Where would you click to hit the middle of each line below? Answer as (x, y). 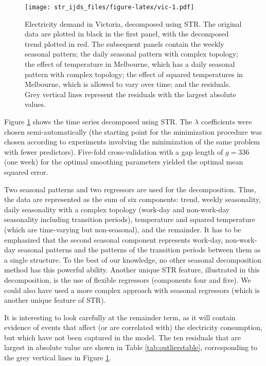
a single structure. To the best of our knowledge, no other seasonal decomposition (133, 259)
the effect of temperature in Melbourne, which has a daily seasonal (130, 64)
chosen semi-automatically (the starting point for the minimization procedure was (133, 131)
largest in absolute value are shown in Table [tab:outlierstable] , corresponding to (131, 347)
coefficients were (226, 121)
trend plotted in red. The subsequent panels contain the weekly (125, 43)
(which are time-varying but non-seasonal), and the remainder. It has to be (123, 229)
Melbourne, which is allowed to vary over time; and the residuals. (128, 84)
